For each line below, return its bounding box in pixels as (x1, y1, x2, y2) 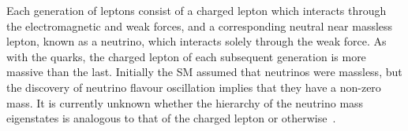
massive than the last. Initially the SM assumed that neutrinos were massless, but (6, 64, 402, 80)
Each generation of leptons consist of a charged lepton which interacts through (6, 2, 387, 18)
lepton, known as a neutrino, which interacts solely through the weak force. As (6, 33, 387, 49)
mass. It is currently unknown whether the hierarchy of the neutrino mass (6, 94, 364, 111)
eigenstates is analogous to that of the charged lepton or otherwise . (6, 110, 336, 126)
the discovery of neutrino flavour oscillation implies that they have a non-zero (6, 78, 381, 95)
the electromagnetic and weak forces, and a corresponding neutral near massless (6, 17, 393, 34)
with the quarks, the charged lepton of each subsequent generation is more (6, 48, 366, 64)
